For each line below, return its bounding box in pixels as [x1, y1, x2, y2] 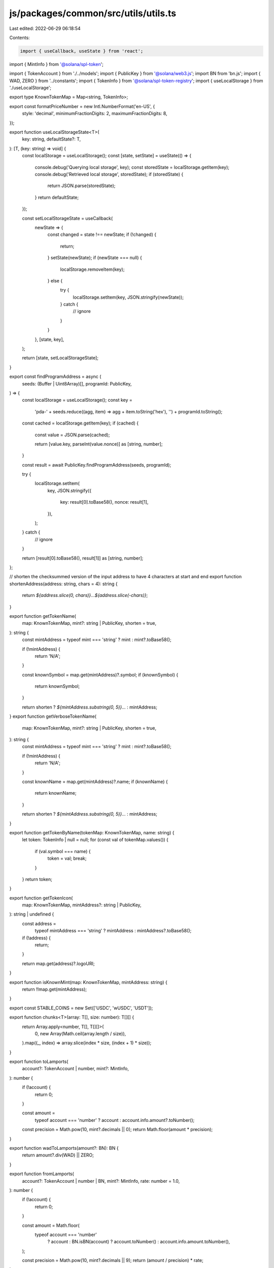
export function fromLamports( [9, 1171, 75, 1177]
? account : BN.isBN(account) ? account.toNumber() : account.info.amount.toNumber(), [47, 1239, 230, 1245]
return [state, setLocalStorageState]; [22, 355, 99, 361]
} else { [47, 277, 63, 284]
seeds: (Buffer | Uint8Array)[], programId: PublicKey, [22, 380, 132, 386]
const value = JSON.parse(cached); [35, 432, 110, 438]
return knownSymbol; [35, 683, 80, 689]
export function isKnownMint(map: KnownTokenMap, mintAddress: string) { [9, 979, 167, 985]
